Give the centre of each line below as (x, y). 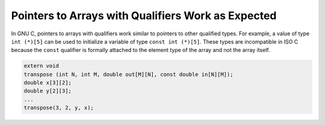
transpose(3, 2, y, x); (59, 108)
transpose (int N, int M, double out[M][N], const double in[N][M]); (128, 74)
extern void (42, 66)
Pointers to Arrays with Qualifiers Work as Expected (144, 16)
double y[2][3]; (48, 91)
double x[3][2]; (48, 83)
